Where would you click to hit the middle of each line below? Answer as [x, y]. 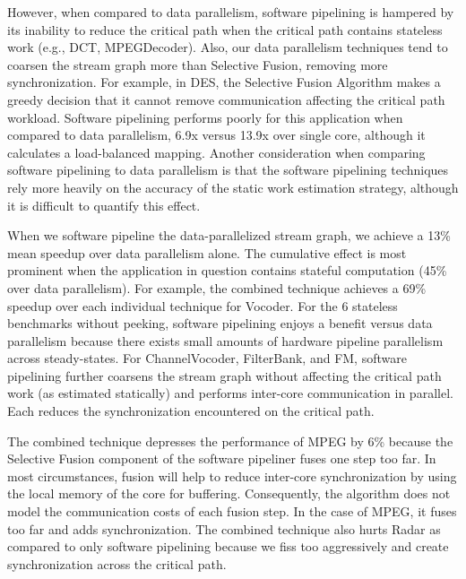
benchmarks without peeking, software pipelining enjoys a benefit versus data [220, 323]
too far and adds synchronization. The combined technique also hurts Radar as [224, 528]
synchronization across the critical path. [117, 563]
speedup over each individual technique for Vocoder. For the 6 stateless [203, 305]
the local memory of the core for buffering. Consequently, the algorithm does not [229, 493]
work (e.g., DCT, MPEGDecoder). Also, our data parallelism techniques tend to [228, 47]
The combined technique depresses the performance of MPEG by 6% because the [230, 441]
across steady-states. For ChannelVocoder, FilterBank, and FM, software [207, 358]
